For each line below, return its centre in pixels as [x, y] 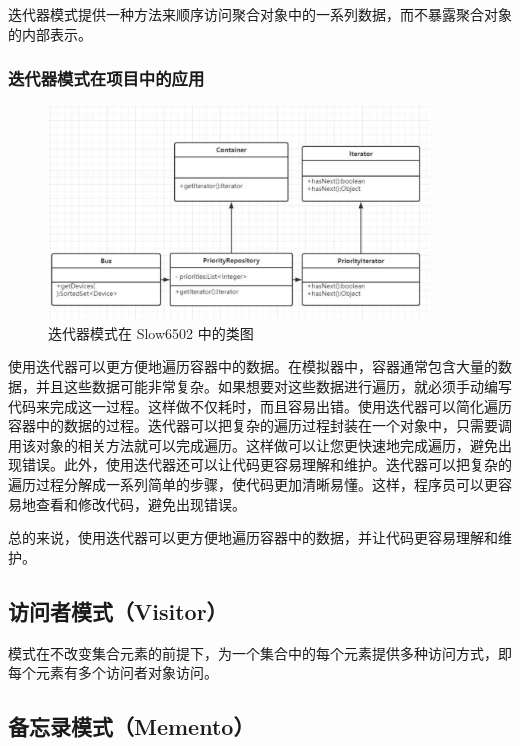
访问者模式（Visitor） [118, 610]
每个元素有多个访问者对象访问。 [113, 672]
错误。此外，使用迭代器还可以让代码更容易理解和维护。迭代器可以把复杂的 [266, 464]
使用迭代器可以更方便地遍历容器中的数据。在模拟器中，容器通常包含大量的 [253, 366]
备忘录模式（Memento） [131, 726]
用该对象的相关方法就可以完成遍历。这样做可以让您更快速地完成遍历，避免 [253, 444]
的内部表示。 [50, 33]
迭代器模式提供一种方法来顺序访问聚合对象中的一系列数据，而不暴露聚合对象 [260, 14]
